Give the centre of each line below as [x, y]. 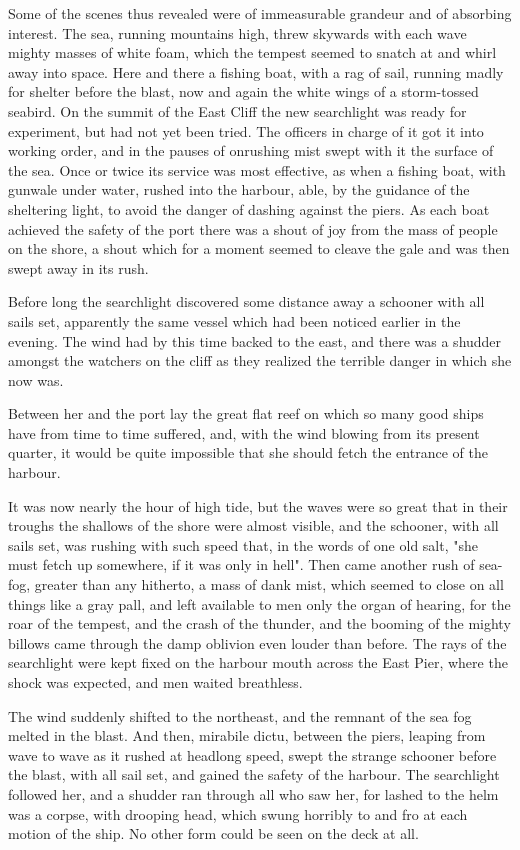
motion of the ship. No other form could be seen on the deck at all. [213, 833]
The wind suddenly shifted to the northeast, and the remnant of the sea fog [240, 715]
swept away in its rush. [78, 267]
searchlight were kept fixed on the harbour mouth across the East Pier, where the [258, 662]
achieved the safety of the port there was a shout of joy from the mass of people [253, 228]
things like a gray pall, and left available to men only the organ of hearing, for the [259, 603]
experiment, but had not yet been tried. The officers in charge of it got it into [246, 130]
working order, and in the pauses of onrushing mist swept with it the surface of [251, 150]
